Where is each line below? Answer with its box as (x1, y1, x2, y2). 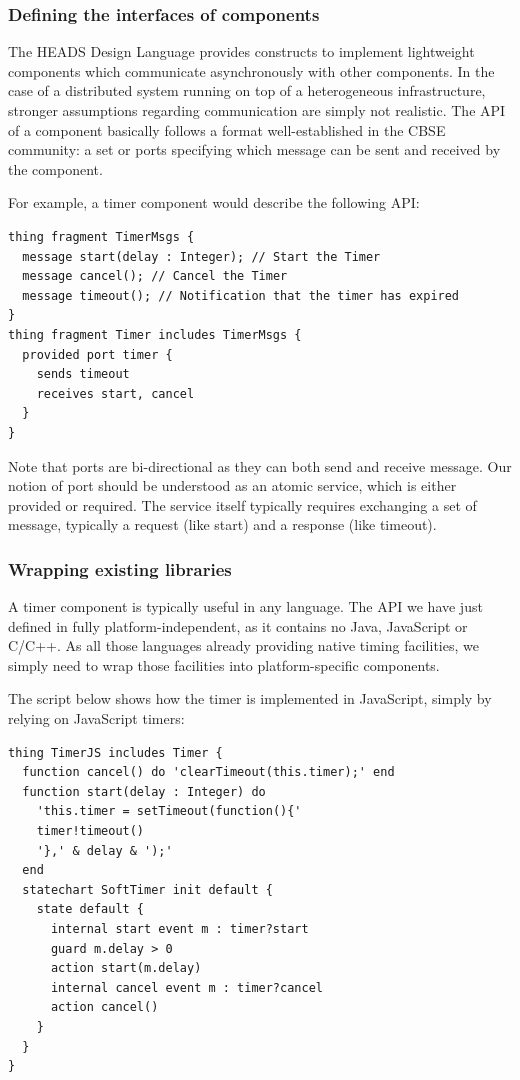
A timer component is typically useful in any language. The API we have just (8, 596, 483, 617)
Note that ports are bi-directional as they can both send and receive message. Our (8, 455, 512, 476)
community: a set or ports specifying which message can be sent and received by (8, 139, 501, 160)
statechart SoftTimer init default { (22, 882, 273, 897)
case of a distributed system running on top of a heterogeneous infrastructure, (8, 80, 486, 101)
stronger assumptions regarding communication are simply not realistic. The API (8, 100, 506, 120)
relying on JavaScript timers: (8, 708, 185, 729)
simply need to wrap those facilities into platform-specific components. (8, 654, 440, 675)
